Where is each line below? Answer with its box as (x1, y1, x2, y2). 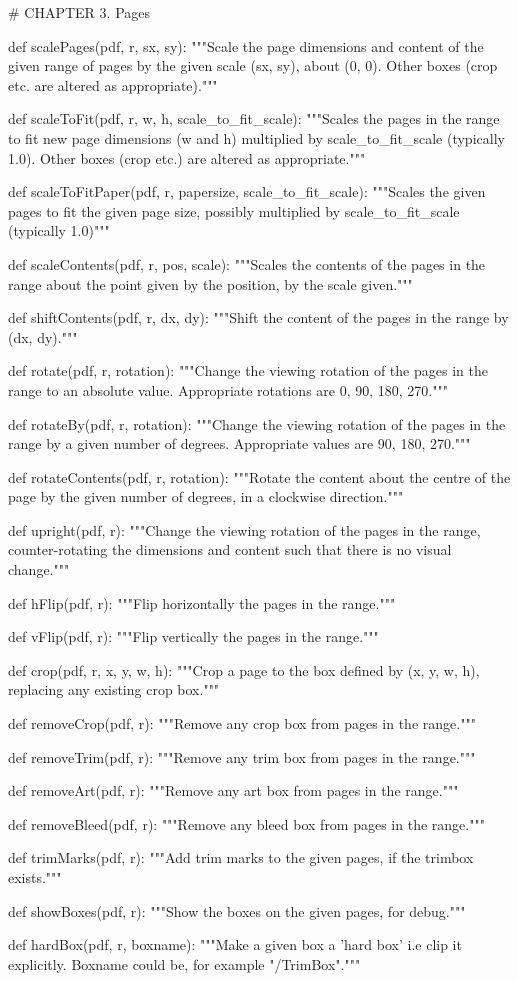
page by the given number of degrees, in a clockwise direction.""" (8, 486, 404, 507)
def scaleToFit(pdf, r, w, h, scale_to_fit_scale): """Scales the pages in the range (8, 108, 500, 129)
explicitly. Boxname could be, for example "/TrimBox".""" (8, 953, 361, 974)
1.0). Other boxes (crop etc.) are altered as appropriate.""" (8, 147, 366, 168)
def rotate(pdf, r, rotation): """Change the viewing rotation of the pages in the (8, 360, 488, 381)
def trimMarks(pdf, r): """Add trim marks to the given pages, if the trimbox (8, 847, 474, 868)
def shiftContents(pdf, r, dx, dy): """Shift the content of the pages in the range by (8, 307, 509, 328)
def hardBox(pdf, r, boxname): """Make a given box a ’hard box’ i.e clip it (8, 934, 462, 955)
